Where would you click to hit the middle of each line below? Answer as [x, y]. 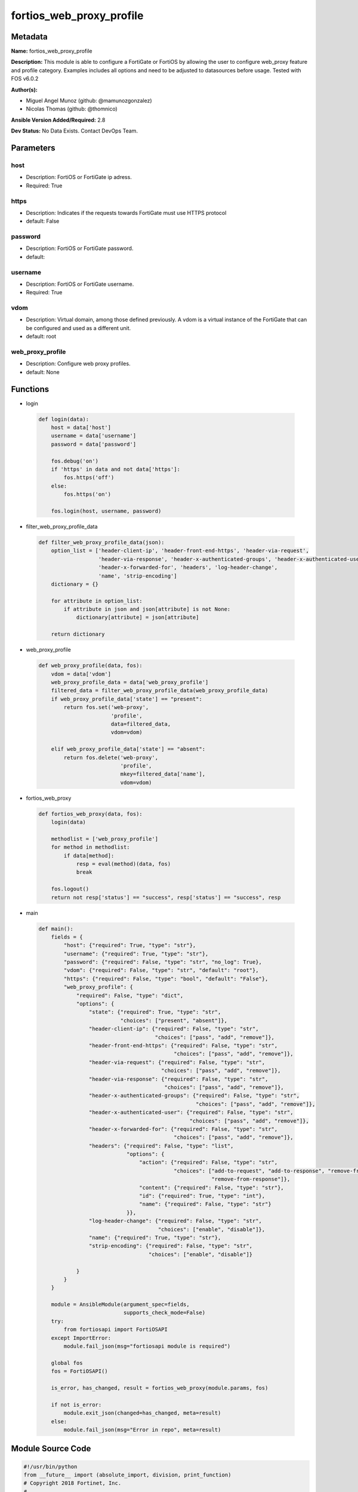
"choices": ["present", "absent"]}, [174, 1020]
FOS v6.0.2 [25, 79]
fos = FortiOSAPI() [80, 1371]
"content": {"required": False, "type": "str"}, [212, 1187]
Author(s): [24, 90]
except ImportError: [81, 1338]
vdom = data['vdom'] [81, 674]
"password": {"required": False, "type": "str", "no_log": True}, [163, 962]
